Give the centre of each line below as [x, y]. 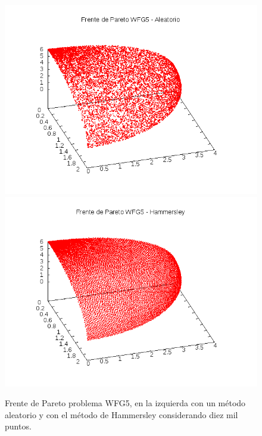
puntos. [18, 426]
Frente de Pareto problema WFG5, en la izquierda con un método [125, 403]
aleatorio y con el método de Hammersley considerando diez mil [121, 414]
